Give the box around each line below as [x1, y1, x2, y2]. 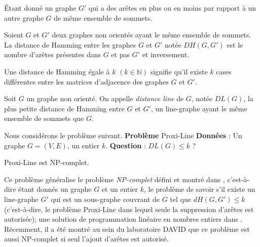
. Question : [105, 140, 146, 150]
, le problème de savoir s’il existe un [143, 184, 255, 194]
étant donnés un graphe [18, 184, 92, 194]
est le [227, 39, 243, 50]
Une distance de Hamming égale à [4, 66, 110, 76]
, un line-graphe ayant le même [151, 103, 247, 113]
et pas [111, 49, 130, 60]
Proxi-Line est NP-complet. [4, 157, 89, 168]
